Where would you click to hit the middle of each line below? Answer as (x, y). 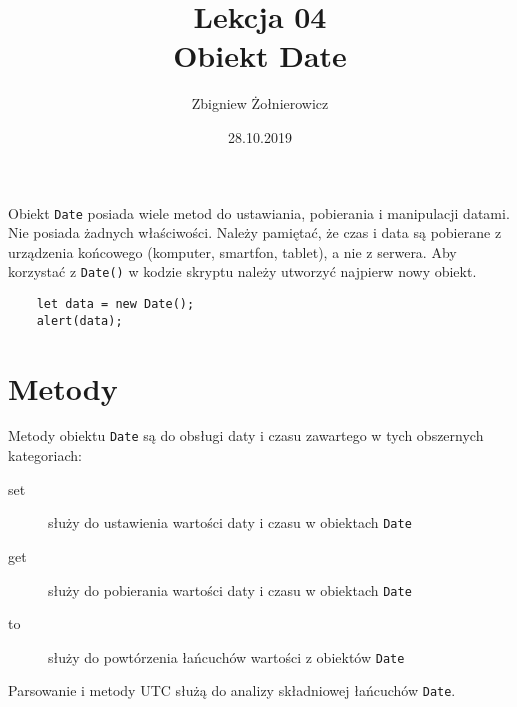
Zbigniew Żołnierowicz (260, 103)
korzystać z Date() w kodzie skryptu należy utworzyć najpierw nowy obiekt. (242, 271)
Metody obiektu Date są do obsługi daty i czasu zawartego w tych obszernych (246, 435)
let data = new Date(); (115, 304)
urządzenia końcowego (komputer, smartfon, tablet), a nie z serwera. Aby (232, 251)
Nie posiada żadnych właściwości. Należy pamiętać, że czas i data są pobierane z (255, 232)
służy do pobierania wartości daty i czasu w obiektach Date (230, 589)
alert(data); (79, 320)
